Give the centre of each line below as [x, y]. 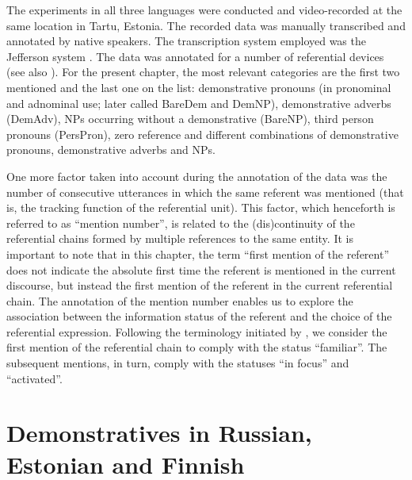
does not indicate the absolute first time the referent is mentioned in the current [201, 269]
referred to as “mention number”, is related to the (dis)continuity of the [181, 223]
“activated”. [34, 378]
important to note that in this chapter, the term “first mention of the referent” [198, 253]
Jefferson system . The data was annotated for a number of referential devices [195, 56]
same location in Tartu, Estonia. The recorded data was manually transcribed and [206, 25]
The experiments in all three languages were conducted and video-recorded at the [204, 10]
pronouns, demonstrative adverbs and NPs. [111, 150]
